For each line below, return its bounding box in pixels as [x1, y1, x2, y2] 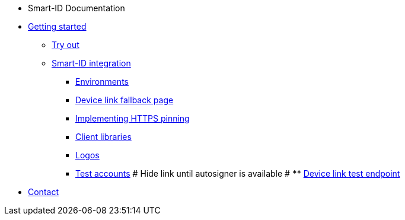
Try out [52, 40, 79, 50]
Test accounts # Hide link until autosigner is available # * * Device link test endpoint [75, 168, 400, 178]
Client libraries [75, 132, 132, 142]
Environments [75, 76, 129, 87]
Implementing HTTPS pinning [75, 113, 190, 123]
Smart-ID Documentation [28, 3, 125, 13]
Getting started [28, 21, 87, 31]
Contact [28, 187, 59, 197]
